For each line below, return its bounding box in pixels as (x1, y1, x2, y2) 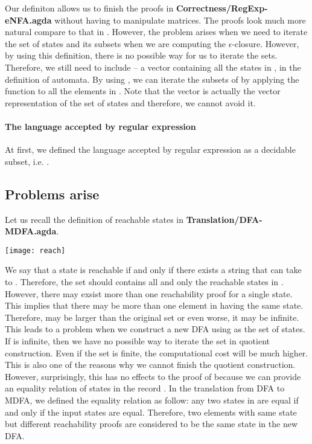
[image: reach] (5, 246, 66, 255)
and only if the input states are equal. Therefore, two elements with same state (5, 405, 297, 418)
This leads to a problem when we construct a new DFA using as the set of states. (5, 323, 305, 335)
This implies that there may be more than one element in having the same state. (5, 299, 304, 312)
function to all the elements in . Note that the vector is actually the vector (5, 85, 281, 97)
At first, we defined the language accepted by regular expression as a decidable (5, 143, 296, 156)
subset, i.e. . (5, 155, 49, 167)
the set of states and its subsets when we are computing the (5, 37, 226, 50)
